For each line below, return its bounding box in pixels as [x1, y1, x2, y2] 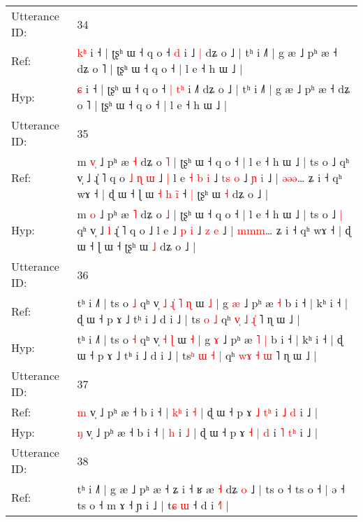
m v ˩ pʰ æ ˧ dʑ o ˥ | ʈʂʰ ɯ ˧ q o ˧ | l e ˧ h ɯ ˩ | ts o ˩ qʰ [77, 153, 350, 169]
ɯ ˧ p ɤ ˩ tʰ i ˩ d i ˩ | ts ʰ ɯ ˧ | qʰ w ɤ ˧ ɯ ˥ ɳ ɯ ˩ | [77, 347, 317, 363]
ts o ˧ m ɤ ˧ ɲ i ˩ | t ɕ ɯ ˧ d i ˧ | [77, 497, 229, 513]
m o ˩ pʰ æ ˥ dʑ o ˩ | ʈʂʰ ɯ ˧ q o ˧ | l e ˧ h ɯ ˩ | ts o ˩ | [77, 206, 343, 222]
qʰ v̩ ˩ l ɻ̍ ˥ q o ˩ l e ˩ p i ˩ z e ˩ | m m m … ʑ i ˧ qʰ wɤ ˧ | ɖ [77, 222, 351, 238]
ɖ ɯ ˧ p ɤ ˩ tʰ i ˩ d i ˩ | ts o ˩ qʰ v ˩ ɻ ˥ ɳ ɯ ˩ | [77, 311, 300, 327]
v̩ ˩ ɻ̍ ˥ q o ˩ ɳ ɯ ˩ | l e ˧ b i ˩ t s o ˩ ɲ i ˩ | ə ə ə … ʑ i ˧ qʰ [77, 169, 342, 185]
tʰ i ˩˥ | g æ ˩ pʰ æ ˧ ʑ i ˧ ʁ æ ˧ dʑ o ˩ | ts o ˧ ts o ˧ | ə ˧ [77, 481, 345, 497]
